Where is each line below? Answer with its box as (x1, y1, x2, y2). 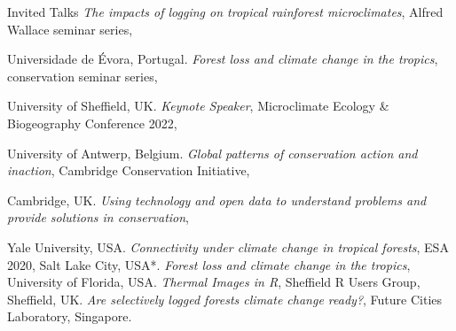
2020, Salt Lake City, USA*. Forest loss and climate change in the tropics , (7, 255, 411, 273)
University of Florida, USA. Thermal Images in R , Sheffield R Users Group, (7, 273, 421, 291)
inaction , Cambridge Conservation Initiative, (7, 161, 250, 180)
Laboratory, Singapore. (7, 307, 132, 326)
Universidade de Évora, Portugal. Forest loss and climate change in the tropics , (7, 50, 438, 68)
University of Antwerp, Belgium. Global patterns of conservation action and (7, 143, 418, 162)
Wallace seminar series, (7, 19, 133, 38)
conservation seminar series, (7, 66, 158, 85)
